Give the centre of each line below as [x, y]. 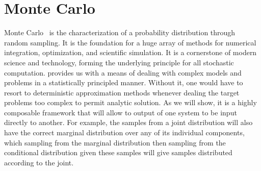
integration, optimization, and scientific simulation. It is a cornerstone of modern [130, 52]
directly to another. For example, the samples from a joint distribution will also [128, 122]
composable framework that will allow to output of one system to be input [121, 112]
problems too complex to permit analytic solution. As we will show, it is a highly [130, 102]
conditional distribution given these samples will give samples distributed [118, 152]
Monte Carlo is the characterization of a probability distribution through [120, 32]
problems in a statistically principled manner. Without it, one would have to [124, 82]
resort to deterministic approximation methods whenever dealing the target [122, 92]
